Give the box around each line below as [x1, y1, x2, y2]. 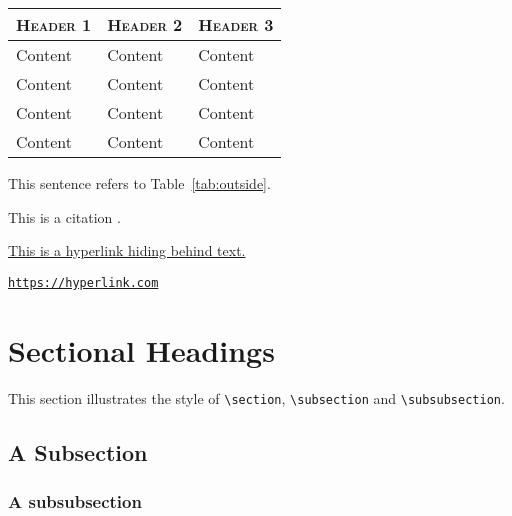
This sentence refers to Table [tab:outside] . [8, 173, 271, 193]
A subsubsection [8, 488, 142, 513]
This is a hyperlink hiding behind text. [8, 240, 246, 261]
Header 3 [198, 13, 274, 36]
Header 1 [16, 13, 92, 36]
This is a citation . [8, 206, 121, 227]
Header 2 [107, 13, 183, 36]
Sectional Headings [8, 329, 275, 370]
